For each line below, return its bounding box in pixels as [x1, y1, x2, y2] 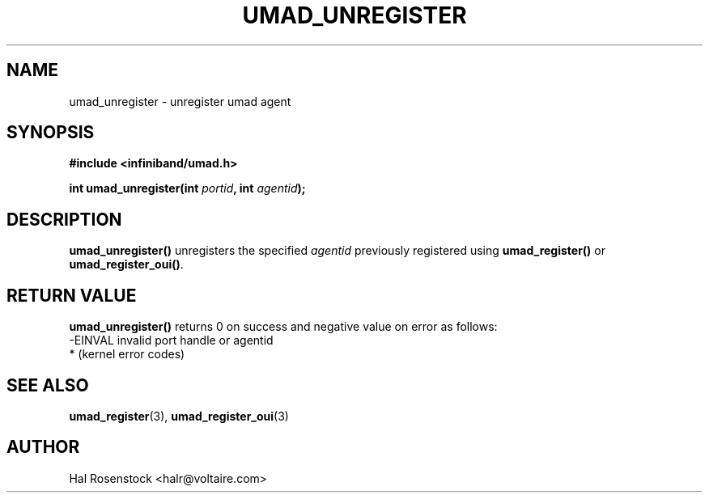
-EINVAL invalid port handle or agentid [69, 333, 274, 348]
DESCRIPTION [6, 209, 122, 230]
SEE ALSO [6, 374, 89, 395]
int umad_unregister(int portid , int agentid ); [69, 181, 306, 196]
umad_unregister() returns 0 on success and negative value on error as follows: [69, 319, 498, 334]
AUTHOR [6, 437, 80, 458]
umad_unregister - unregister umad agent [69, 94, 291, 108]
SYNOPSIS [6, 122, 95, 143]
